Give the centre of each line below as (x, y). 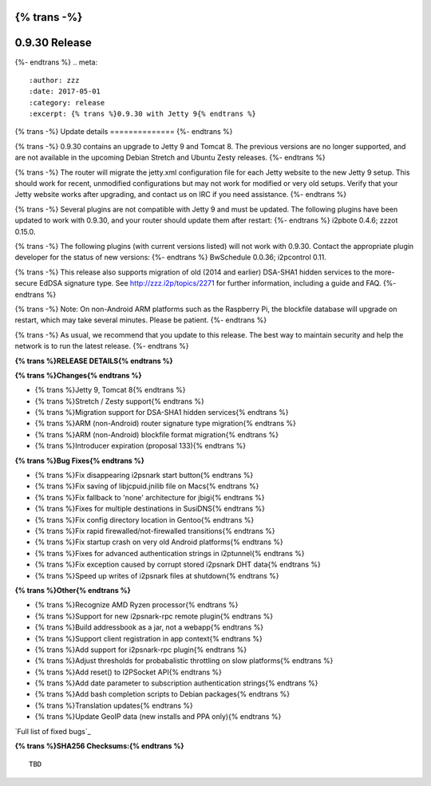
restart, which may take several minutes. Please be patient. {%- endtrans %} (141, 320)
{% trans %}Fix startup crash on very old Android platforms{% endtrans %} (159, 542)
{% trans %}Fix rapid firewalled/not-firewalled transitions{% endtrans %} (155, 531)
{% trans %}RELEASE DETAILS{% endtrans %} (94, 361)
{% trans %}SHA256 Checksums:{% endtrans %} (99, 746)
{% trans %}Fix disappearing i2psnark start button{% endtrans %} (144, 476)
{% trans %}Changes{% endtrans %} (79, 375)
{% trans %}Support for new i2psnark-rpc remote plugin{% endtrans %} (154, 616)
